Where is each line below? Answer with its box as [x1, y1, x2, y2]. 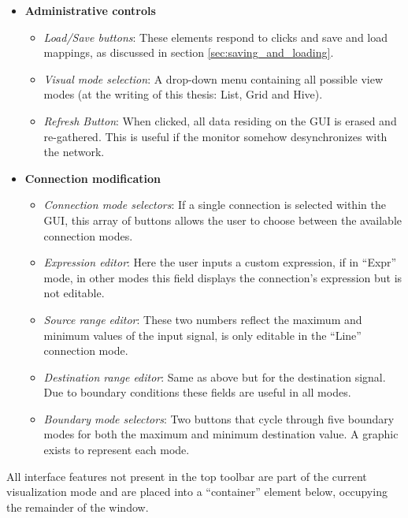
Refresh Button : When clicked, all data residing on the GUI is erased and [43, 112, 397, 129]
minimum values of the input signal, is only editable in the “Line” [43, 326, 362, 343]
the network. [43, 143, 105, 160]
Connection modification [24, 170, 161, 186]
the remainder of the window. [6, 498, 149, 515]
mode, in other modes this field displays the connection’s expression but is [43, 269, 402, 285]
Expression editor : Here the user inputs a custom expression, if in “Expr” [43, 254, 397, 270]
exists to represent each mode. [43, 442, 190, 458]
